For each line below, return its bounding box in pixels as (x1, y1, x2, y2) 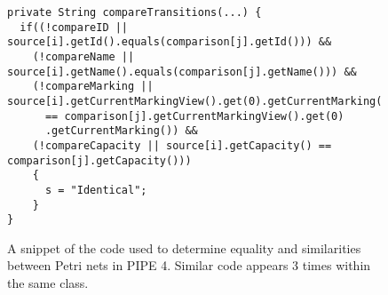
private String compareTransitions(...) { (7, 6, 262, 19)
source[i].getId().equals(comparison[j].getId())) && (7, 36, 332, 49)
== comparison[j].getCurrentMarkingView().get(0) (44, 109, 344, 123)
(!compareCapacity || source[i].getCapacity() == (32, 139, 332, 152)
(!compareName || (32, 50, 135, 63)
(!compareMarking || (32, 80, 154, 93)
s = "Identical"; (44, 183, 147, 196)
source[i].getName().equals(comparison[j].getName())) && (7, 65, 357, 78)
